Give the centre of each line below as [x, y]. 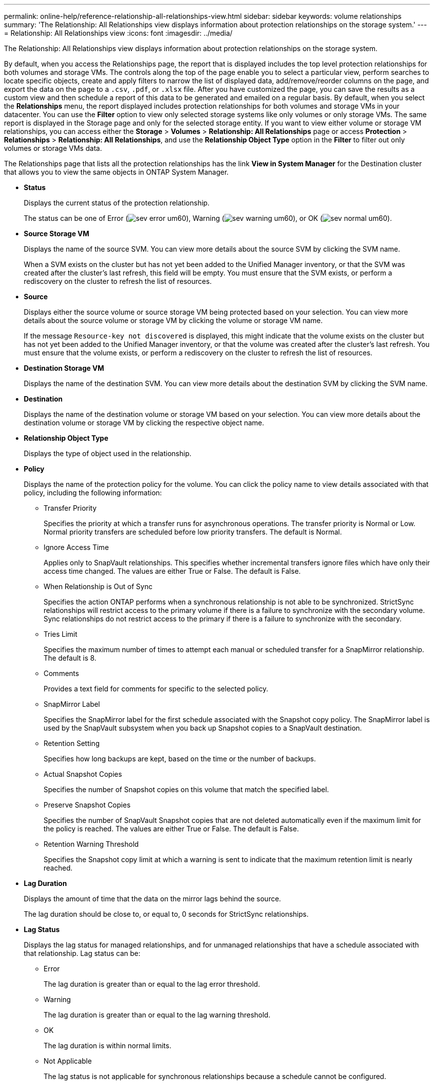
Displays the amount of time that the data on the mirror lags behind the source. [153, 899]
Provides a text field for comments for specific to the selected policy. [156, 689]
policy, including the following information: [93, 493]
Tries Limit [61, 634]
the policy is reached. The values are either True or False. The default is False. [171, 829]
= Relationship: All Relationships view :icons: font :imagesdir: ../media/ [118, 33]
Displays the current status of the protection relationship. [117, 203]
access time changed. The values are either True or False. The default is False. [172, 571]
